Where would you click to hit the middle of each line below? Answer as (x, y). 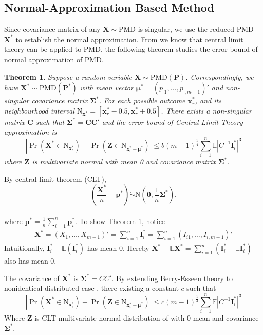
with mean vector (107, 88)
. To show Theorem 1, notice (120, 221)
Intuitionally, (24, 248)
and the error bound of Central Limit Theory (172, 122)
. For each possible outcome (142, 100)
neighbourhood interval (40, 110)
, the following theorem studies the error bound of (179, 49)
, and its (208, 100)
